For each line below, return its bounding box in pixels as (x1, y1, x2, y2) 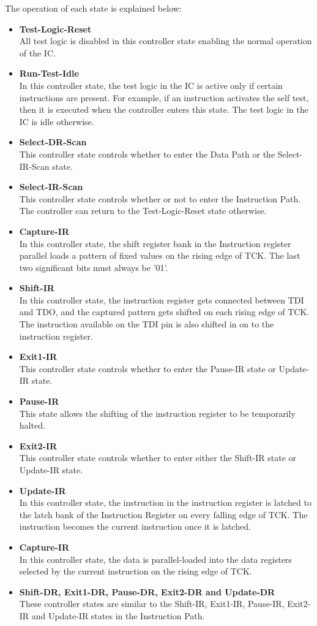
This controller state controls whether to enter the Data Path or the (19, 147, 275, 160)
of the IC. (19, 46, 56, 59)
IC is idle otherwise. (19, 115, 94, 128)
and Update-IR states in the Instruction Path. (31, 609, 205, 622)
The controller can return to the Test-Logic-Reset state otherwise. (19, 204, 267, 217)
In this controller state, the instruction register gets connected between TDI (19, 293, 304, 306)
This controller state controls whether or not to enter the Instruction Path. (19, 192, 301, 205)
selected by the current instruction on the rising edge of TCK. (19, 565, 252, 578)
